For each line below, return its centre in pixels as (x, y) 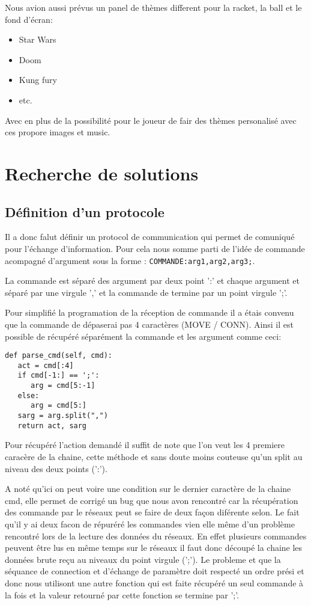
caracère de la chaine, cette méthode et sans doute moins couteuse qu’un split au (154, 456)
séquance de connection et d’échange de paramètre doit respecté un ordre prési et (155, 571)
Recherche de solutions (102, 173)
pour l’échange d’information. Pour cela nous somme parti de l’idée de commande (155, 248)
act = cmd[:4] (46, 365)
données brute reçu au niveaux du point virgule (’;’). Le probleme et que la (143, 559)
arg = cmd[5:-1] (63, 386)
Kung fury (38, 80)
